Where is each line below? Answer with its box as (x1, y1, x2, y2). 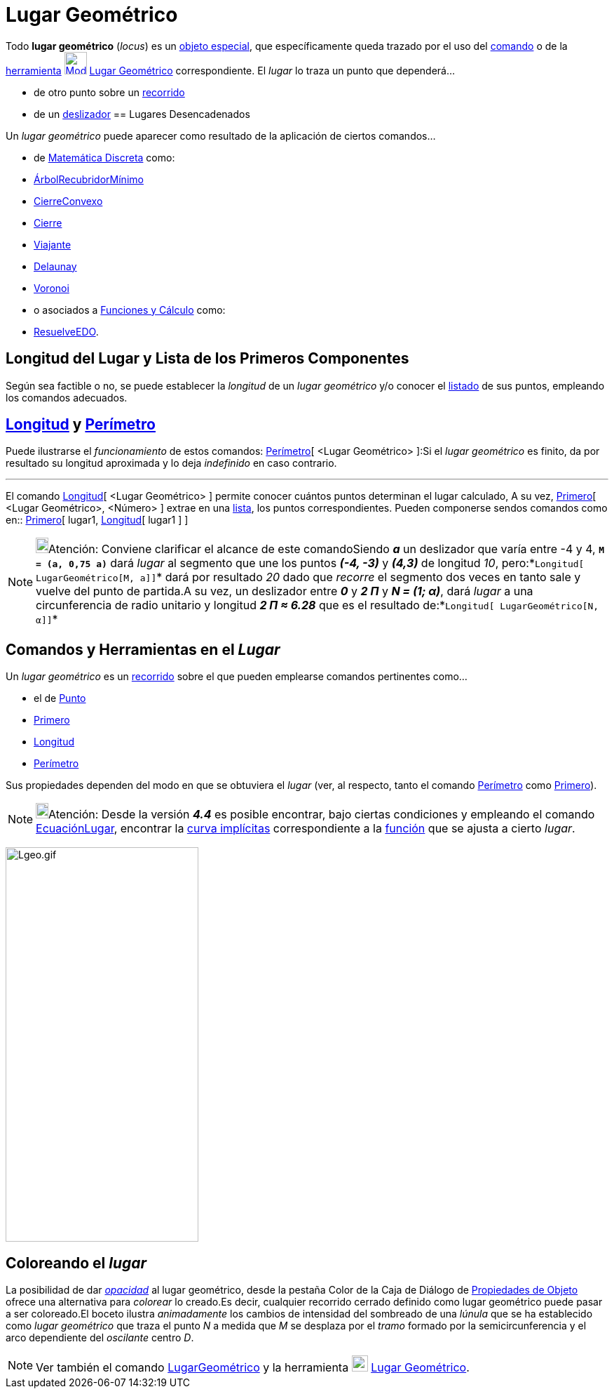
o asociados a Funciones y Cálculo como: (34, 303, 226, 316)
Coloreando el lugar (6, 1254, 147, 1272)
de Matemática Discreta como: (34, 151, 175, 164)
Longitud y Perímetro (6, 416, 156, 434)
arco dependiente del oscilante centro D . (6, 1332, 194, 1344)
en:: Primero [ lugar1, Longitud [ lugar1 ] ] (6, 514, 189, 526)
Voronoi (34, 281, 69, 294)
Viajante (34, 238, 71, 251)
